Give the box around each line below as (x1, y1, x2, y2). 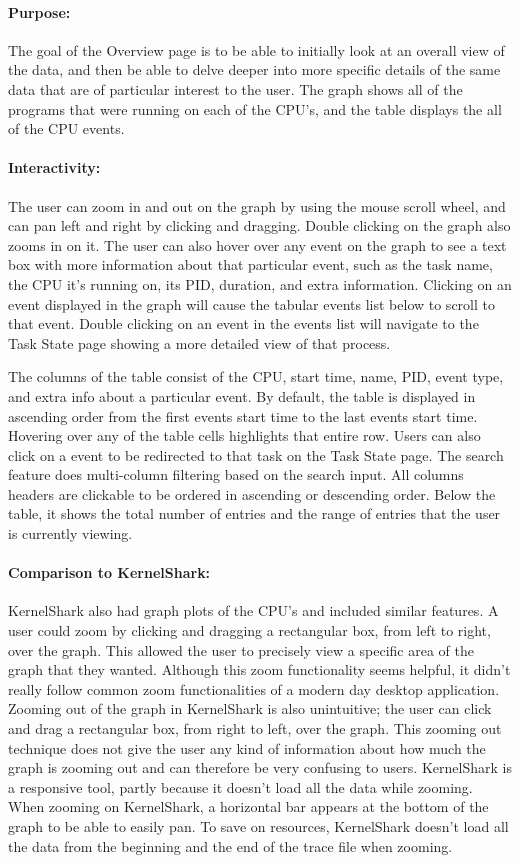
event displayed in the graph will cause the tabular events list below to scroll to (8, 293, 495, 314)
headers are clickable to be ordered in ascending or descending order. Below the (8, 483, 496, 504)
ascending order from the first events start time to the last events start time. (8, 405, 478, 426)
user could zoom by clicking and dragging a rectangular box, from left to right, (8, 620, 491, 641)
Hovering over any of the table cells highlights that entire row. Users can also (8, 425, 481, 446)
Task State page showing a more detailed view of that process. (8, 332, 391, 353)
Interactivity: (8, 157, 101, 178)
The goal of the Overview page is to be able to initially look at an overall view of (8, 39, 505, 60)
